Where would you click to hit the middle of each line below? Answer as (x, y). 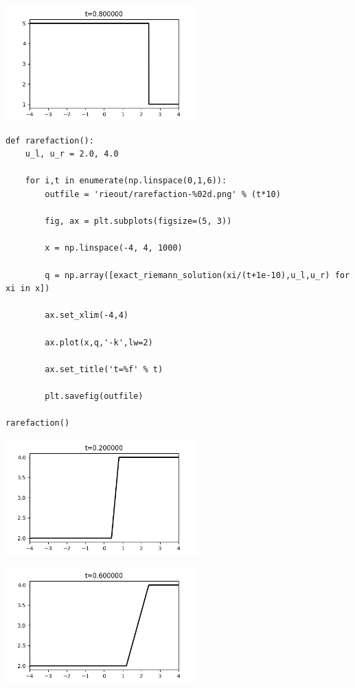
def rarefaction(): (50, 140)
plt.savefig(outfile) (94, 396)
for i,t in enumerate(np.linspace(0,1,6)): (126, 181)
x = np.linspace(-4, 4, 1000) (114, 248)
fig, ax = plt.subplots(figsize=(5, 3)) (138, 221)
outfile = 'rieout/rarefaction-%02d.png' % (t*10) (163, 194)
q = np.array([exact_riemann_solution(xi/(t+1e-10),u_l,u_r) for (197, 275)
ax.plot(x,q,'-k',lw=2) (99, 342)
